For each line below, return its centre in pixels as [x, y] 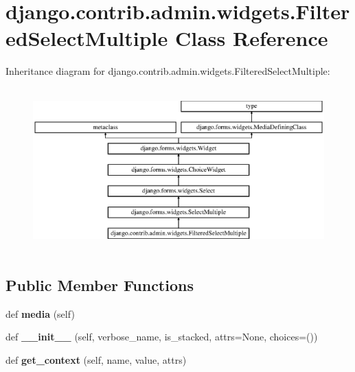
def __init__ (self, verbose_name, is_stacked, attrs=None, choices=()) [162, 337]
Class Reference [251, 38]
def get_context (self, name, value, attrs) [96, 359]
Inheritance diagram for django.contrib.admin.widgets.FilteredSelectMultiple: [168, 71]
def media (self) [40, 313]
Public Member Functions [100, 284]
